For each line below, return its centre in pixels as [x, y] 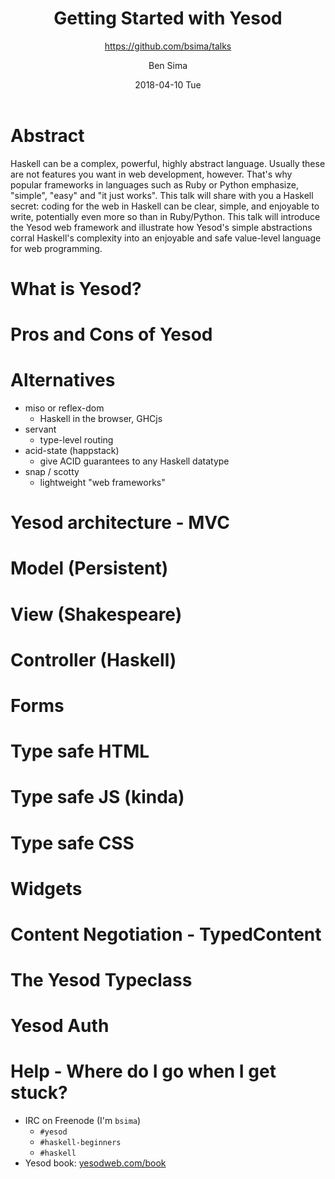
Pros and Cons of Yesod [111, 334]
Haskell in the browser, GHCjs [101, 418]
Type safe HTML [80, 751]
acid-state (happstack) [72, 450]
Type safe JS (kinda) [97, 797]
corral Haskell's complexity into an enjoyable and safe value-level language [166, 238]
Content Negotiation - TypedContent [166, 934]
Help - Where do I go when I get [143, 1071]
